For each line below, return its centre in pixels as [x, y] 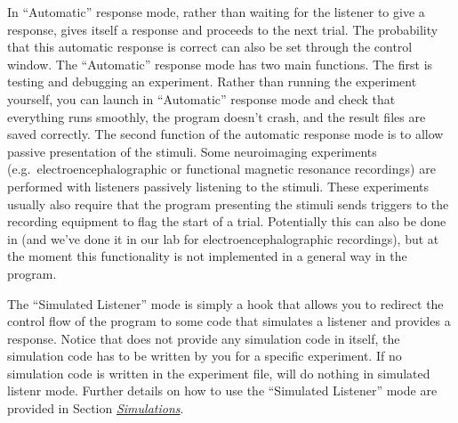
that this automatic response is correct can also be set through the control [210, 47]
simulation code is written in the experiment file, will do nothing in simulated [219, 373]
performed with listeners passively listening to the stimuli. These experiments [218, 186]
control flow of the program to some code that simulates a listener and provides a [229, 321]
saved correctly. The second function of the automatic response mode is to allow [225, 134]
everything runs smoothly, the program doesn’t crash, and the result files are [217, 116]
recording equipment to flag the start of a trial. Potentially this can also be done [227, 221]
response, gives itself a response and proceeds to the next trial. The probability [223, 29]
